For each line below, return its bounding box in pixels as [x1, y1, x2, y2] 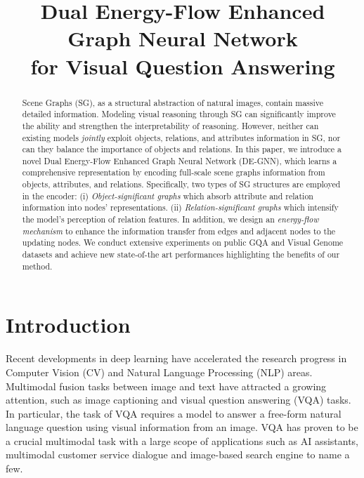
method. [22, 260, 53, 272]
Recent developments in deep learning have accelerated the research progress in [6, 351, 347, 366]
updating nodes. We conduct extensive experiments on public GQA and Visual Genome [22, 237, 344, 248]
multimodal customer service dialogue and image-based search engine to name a [6, 447, 350, 462]
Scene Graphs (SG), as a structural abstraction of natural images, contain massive [22, 96, 323, 108]
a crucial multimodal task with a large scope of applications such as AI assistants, [6, 433, 359, 448]
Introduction [6, 310, 131, 339]
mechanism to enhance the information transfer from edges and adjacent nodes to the [22, 225, 336, 237]
